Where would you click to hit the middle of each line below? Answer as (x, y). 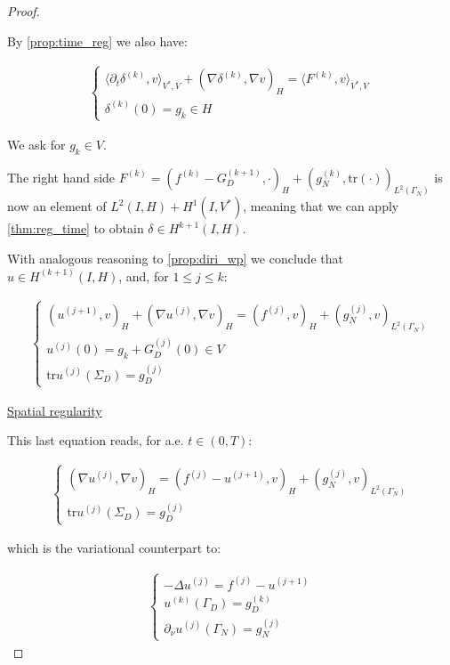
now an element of (57, 206)
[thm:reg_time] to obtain (76, 228)
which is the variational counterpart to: (114, 548)
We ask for (36, 144)
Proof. (24, 11)
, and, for (144, 276)
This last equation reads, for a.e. (96, 440)
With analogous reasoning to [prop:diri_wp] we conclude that (175, 259)
